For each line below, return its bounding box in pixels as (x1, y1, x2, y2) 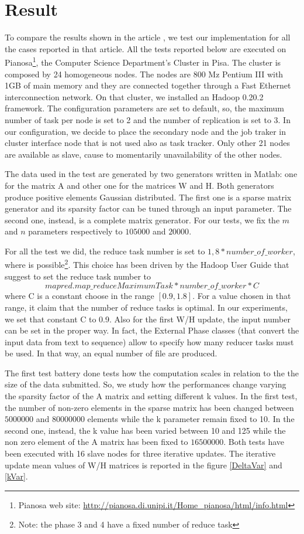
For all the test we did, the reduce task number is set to (5, 244, 205, 257)
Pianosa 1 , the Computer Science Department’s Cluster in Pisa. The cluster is (5, 55, 281, 68)
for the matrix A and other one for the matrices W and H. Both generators (5, 179, 274, 191)
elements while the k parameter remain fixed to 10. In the (87, 413, 295, 425)
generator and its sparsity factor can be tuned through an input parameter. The (5, 202, 292, 215)
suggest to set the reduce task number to (5, 270, 151, 282)
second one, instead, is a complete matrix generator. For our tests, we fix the (5, 213, 280, 226)
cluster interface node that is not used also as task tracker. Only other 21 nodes (5, 137, 290, 149)
